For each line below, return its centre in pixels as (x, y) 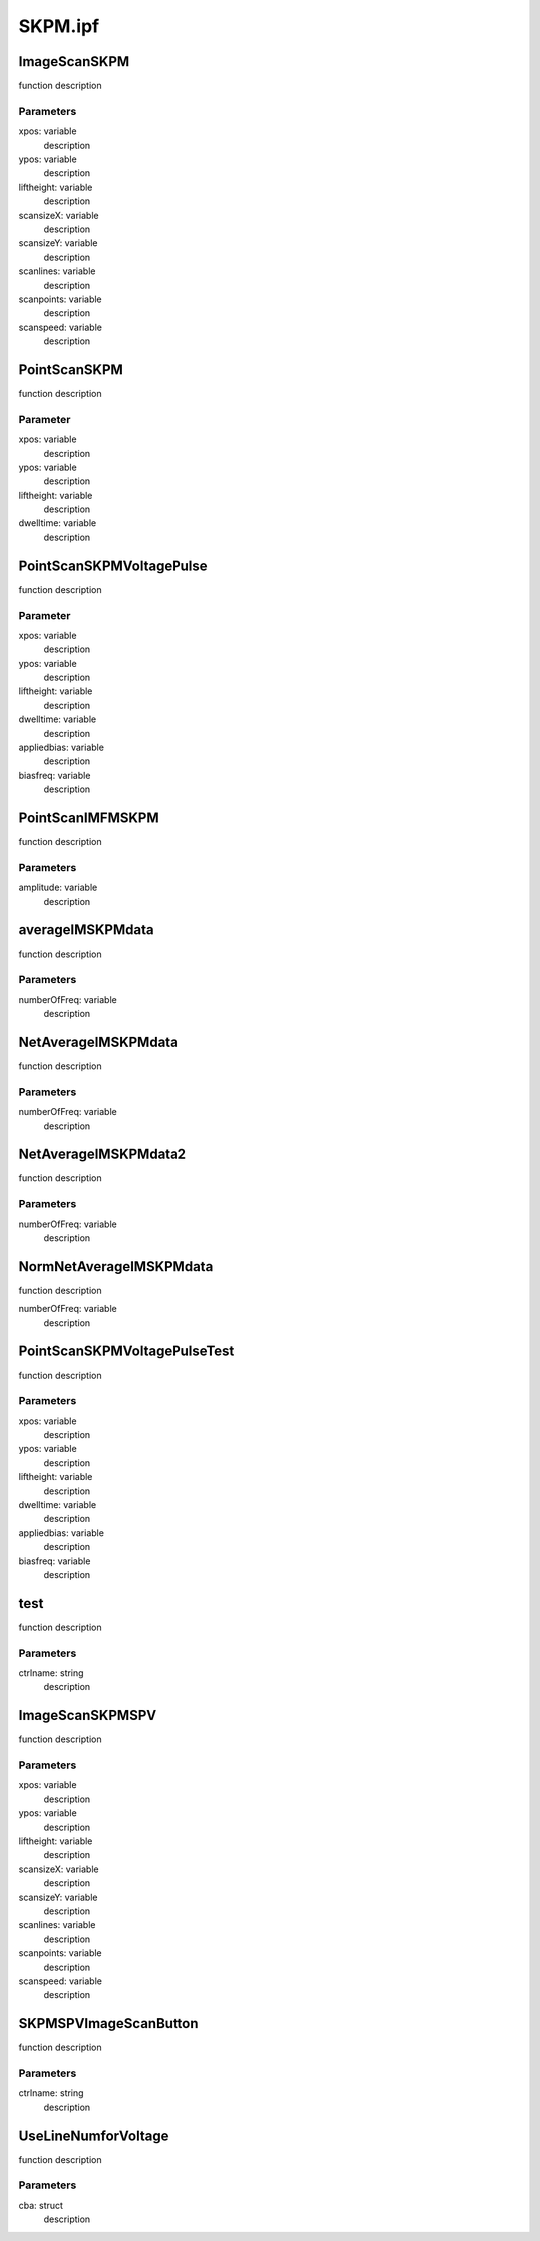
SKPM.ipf (59, 26)
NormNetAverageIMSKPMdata (116, 1266)
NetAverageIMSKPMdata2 (102, 1154)
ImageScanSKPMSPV (87, 1715)
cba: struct (41, 2205)
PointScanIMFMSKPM (88, 818)
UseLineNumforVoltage (93, 2135)
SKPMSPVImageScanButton (108, 2023)
